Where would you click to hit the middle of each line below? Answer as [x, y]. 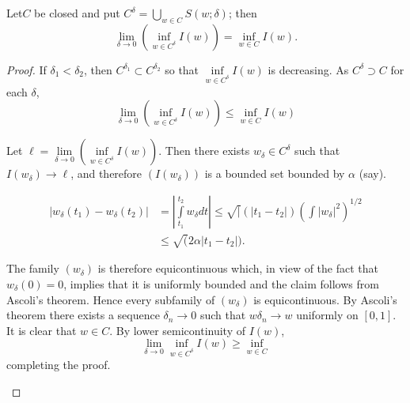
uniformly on [327, 315]
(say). [373, 173]
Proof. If [27, 69]
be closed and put [77, 13]
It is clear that [42, 330]
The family [33, 268]
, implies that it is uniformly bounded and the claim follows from [221, 283]
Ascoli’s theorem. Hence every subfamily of [111, 299]
